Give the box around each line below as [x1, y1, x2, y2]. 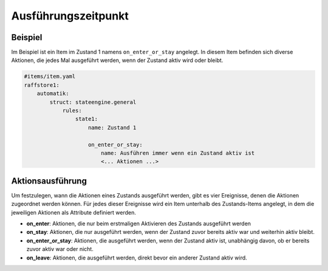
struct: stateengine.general [49, 98, 137, 106]
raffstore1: [24, 81, 60, 88]
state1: [75, 115, 98, 123]
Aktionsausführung [11, 176, 87, 186]
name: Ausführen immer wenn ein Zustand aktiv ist [100, 149, 255, 156]
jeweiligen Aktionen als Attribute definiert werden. [11, 208, 137, 216]
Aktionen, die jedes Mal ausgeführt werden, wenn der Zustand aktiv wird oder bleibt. [11, 57, 224, 64]
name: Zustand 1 [88, 124, 137, 131]
